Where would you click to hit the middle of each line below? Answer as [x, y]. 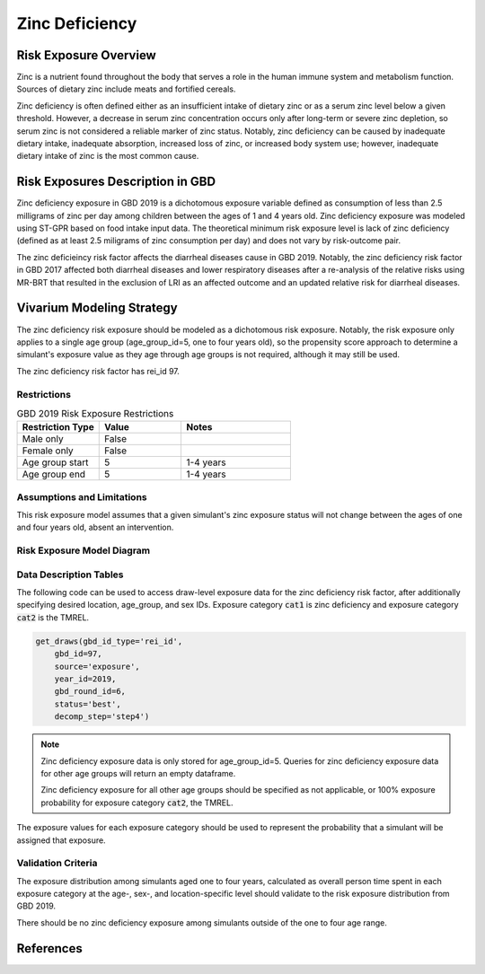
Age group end [53, 474]
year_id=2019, [85, 679]
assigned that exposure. [62, 840]
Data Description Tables [70, 575]
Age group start [55, 462]
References [49, 948]
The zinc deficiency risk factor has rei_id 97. [98, 371]
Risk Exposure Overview [86, 55]
